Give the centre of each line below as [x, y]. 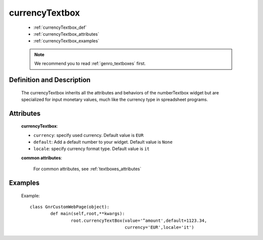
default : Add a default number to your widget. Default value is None [103, 142]
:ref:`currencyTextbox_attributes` [66, 34]
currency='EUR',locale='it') [159, 228]
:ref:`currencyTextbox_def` [60, 27]
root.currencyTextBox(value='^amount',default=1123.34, [139, 220]
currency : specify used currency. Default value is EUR [88, 135]
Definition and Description [50, 80]
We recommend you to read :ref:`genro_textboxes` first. [90, 64]
